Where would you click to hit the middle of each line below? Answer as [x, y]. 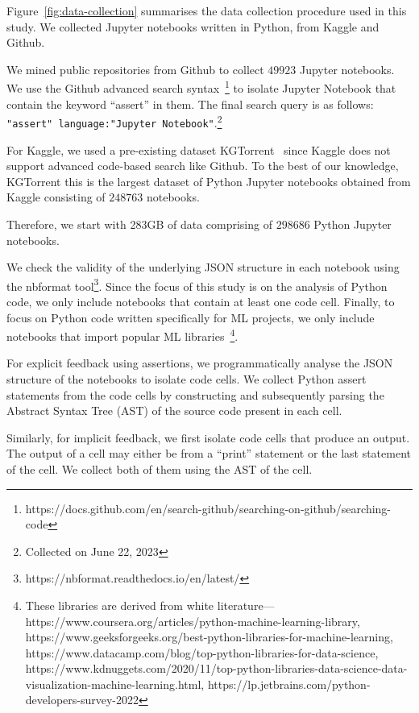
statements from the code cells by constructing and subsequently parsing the [195, 394]
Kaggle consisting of [56, 197]
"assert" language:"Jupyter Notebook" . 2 [114, 121]
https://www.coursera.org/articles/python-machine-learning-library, [193, 621]
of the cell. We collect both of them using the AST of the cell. [160, 468]
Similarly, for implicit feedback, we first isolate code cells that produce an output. [208, 437]
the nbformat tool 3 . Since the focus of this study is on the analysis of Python [197, 284]
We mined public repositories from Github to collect [135, 69]
